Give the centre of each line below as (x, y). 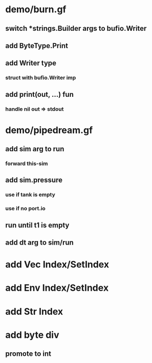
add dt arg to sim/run (40, 243)
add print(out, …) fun (40, 94)
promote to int (28, 354)
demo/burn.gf (36, 9)
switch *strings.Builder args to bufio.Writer (76, 28)
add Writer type (31, 63)
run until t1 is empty (37, 225)
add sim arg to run (35, 149)
